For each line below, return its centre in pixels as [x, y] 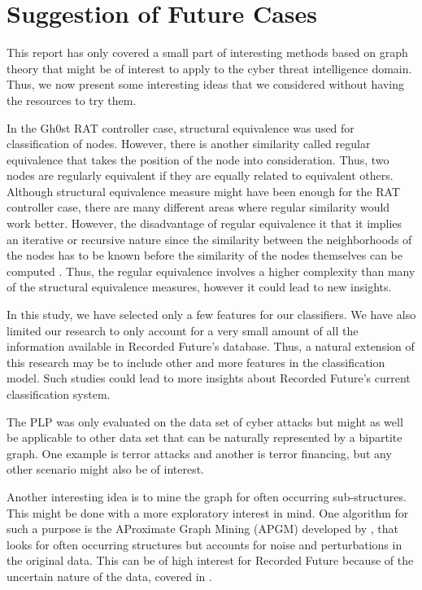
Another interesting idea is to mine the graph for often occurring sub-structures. [207, 496]
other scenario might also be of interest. [105, 469]
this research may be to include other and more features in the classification [196, 362]
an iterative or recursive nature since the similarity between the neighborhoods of [209, 239]
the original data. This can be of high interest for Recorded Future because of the [210, 560]
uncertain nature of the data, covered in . [109, 576]
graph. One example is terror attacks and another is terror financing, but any [199, 453]
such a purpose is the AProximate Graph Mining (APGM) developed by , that [203, 529]
